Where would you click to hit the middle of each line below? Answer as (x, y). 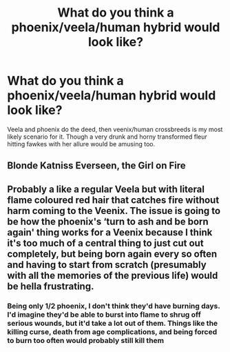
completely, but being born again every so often (112, 254)
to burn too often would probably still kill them (85, 340)
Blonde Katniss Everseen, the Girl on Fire (96, 166)
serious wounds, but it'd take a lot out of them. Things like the (113, 323)
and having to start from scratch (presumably (107, 265)
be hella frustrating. (51, 286)
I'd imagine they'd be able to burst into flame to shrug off (104, 314)
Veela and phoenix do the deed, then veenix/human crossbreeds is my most (115, 129)
